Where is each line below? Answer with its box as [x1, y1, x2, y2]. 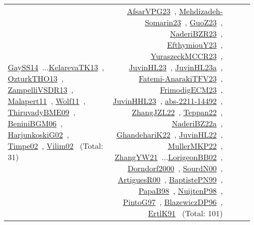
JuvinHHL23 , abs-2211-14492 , [112, 95, 223, 106]
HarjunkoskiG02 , [8, 129, 69, 140]
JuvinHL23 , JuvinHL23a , [128, 61, 223, 73]
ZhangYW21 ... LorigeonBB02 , [114, 151, 223, 163]
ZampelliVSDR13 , [8, 84, 74, 95]
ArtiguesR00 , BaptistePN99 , [118, 174, 223, 185]
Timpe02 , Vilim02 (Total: [8, 140, 104, 151]
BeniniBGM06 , [8, 118, 63, 129]
